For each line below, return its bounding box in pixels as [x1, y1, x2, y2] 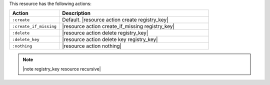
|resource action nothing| [62, 42, 122, 49]
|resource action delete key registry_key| [62, 36, 158, 43]
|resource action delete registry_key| [62, 29, 148, 36]
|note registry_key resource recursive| [22, 65, 101, 72]
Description [62, 10, 91, 17]
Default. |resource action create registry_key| [62, 16, 168, 23]
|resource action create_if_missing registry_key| [62, 23, 175, 30]
